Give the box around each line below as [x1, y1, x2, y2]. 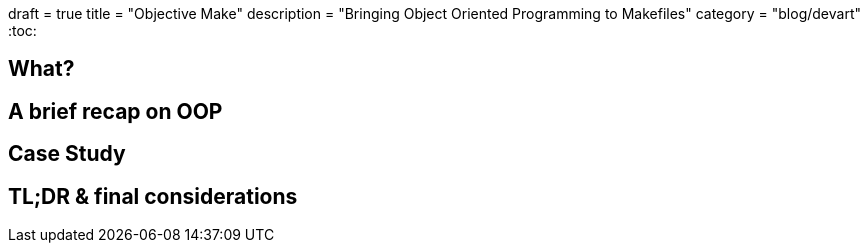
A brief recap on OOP [8, 98, 223, 124]
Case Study [8, 141, 126, 167]
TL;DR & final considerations [8, 183, 298, 209]
